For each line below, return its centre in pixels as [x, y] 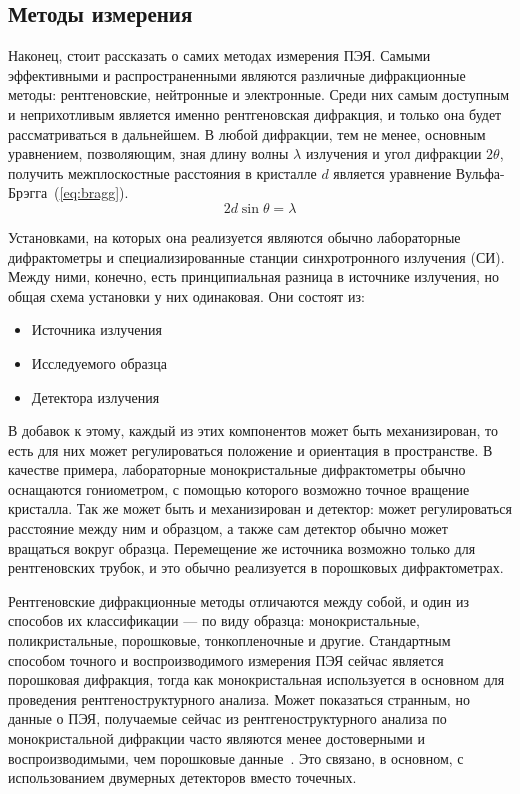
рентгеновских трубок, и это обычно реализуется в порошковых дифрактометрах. [256, 567]
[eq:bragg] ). [94, 192]
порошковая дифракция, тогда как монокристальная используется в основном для [256, 679]
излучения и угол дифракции [393, 153]
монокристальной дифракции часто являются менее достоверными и [216, 738]
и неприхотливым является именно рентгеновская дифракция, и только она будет [255, 113]
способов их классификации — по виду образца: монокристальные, [214, 620]
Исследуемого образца [99, 362]
